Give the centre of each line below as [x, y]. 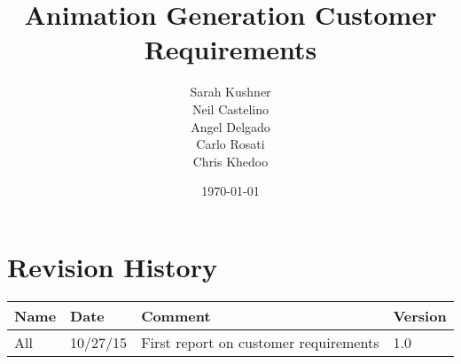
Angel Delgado [230, 126]
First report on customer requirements [260, 342]
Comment [176, 315]
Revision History [112, 266]
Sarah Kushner [230, 92]
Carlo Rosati [230, 144]
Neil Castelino [230, 108]
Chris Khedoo [230, 161]
